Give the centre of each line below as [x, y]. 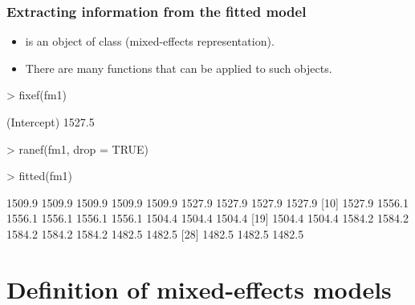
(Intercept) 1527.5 [51, 122]
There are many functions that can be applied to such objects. [179, 68]
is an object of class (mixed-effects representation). [150, 41]
